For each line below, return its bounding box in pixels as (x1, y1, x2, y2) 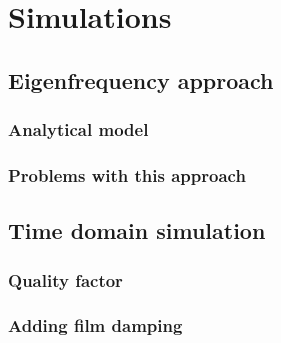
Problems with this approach (8, 162, 246, 187)
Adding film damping (8, 313, 183, 338)
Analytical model (8, 117, 149, 142)
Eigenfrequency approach (8, 64, 274, 95)
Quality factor (8, 267, 123, 292)
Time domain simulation (8, 215, 266, 246)
